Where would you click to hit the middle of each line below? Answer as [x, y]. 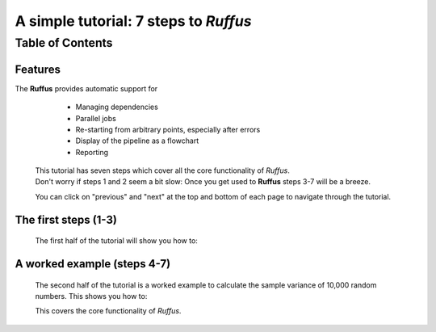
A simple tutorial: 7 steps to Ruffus [133, 21]
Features [38, 69]
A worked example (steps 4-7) [93, 264]
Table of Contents [64, 43]
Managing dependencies [117, 107]
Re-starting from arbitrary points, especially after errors [168, 129]
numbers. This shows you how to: [91, 296]
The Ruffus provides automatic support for [86, 88]
